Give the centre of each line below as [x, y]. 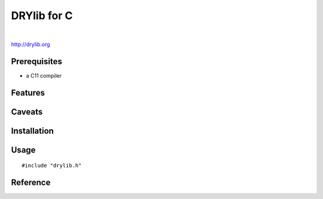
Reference [31, 183]
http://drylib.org [31, 44]
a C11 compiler [44, 75]
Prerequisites [36, 61]
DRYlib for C [42, 16]
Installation [32, 131]
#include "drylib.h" [52, 166]
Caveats [27, 111]
